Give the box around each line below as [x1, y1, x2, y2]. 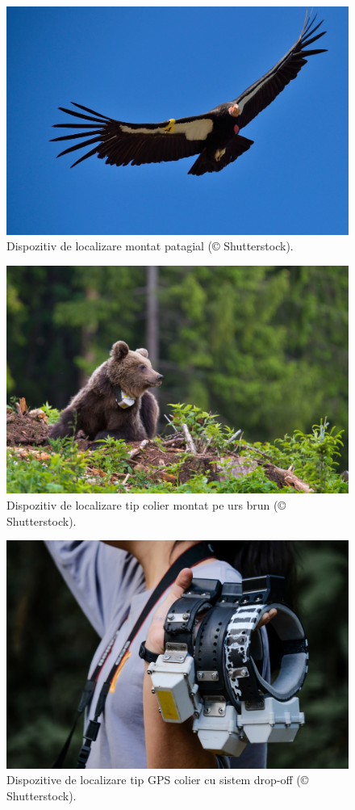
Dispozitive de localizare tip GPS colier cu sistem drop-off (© [6, 771, 309, 788]
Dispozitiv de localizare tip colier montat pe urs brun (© [6, 496, 286, 513]
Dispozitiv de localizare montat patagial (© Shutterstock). [6, 237, 294, 254]
